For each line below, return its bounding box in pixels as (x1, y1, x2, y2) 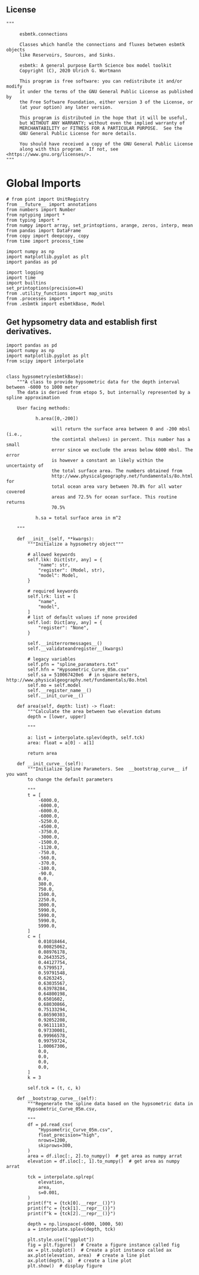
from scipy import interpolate (6, 358, 84, 364)
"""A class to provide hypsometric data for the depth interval (17, 379, 180, 385)
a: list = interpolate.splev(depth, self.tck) (27, 735, 145, 741)
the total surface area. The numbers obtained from (51, 467, 183, 474)
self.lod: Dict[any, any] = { (27, 619, 102, 625)
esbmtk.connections (19, 31, 68, 37)
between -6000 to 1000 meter (6, 384, 79, 390)
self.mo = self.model (27, 682, 82, 688)
